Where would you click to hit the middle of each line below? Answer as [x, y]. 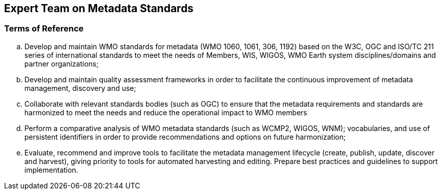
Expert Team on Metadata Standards [99, 8]
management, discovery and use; [80, 88]
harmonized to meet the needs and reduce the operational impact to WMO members [166, 112]
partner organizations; [62, 63]
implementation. [51, 170]
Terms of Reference [44, 29]
